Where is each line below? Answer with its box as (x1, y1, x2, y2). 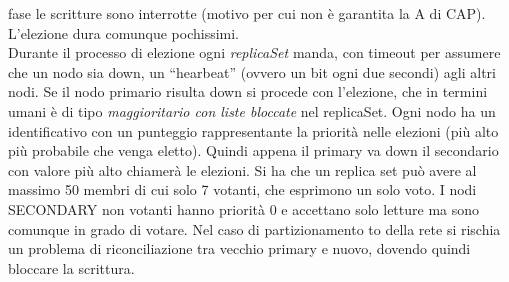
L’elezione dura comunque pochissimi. (8, 22, 239, 43)
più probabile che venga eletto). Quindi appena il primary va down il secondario (8, 140, 499, 161)
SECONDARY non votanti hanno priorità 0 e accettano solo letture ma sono (8, 198, 480, 219)
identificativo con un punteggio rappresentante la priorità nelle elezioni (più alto (8, 120, 499, 141)
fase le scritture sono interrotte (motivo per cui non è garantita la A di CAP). (8, 3, 486, 23)
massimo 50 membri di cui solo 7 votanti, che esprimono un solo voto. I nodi (8, 179, 477, 200)
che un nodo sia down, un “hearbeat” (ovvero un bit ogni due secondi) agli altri (8, 61, 496, 82)
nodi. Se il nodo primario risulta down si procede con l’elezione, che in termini (8, 81, 488, 102)
